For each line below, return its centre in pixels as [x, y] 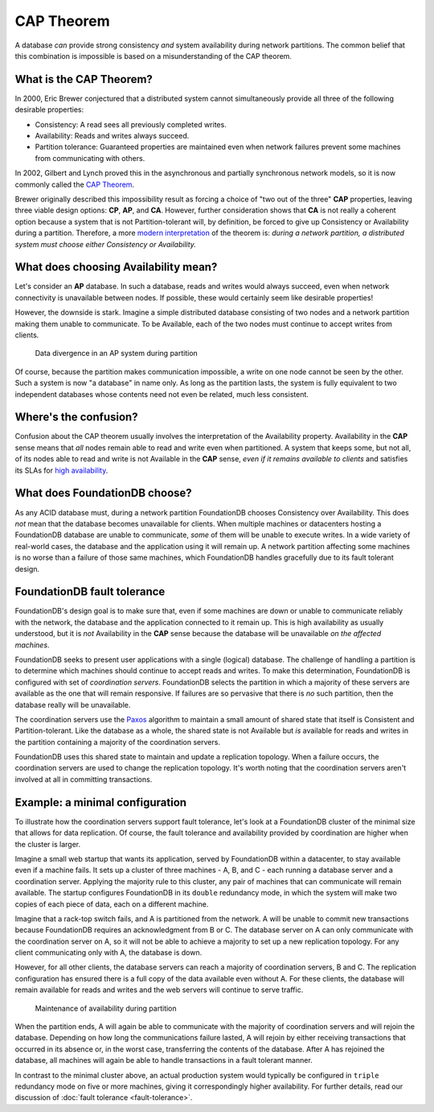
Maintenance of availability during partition [106, 1008]
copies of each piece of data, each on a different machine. [112, 904]
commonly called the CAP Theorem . [75, 184]
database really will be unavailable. [73, 705]
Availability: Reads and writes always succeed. [112, 136]
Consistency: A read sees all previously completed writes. [131, 124]
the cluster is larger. [48, 844]
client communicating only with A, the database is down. [108, 953]
